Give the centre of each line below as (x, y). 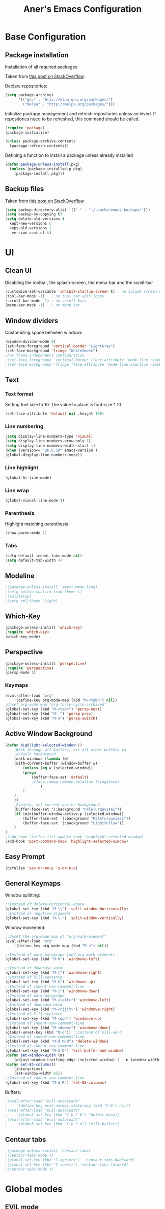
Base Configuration (45, 37)
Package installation (37, 55)
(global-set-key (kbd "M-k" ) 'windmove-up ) (50, 982)
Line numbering (24, 426)
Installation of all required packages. (42, 67)
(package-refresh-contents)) (39, 146)
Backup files (25, 189)
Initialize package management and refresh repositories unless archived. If (81, 113)
